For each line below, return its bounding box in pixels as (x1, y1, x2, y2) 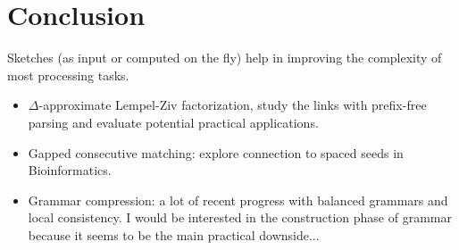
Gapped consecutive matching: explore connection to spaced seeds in (28, 143, 404, 162)
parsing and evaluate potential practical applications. (28, 112, 319, 131)
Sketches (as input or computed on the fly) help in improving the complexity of (7, 48, 442, 67)
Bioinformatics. (28, 161, 112, 179)
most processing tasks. (7, 65, 129, 84)
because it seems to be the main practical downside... (28, 225, 320, 244)
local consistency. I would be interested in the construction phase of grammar (28, 208, 452, 227)
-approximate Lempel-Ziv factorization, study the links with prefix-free (38, 96, 427, 114)
